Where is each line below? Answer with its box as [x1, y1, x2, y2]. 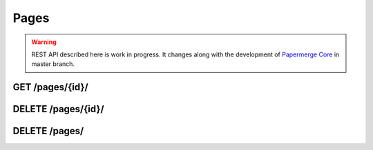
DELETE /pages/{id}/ [12, 103, 104, 115]
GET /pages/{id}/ [12, 81, 89, 93]
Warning [31, 38, 57, 46]
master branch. [31, 60, 75, 68]
